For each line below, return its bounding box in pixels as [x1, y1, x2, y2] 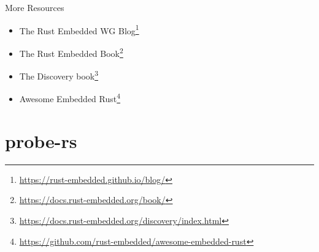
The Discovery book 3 [19, 68, 99, 82]
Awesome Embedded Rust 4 [19, 91, 121, 105]
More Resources [5, 1, 64, 13]
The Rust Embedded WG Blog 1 [19, 22, 139, 37]
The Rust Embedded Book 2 [19, 45, 123, 59]
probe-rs [5, 128, 77, 153]
